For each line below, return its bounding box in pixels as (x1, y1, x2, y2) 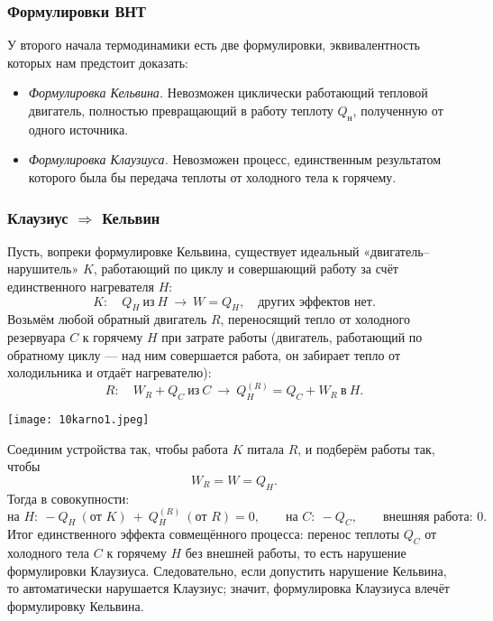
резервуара (7, 327, 66, 346)
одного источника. (28, 119, 129, 138)
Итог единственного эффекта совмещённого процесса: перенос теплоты (7, 524, 400, 543)
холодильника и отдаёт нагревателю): (7, 363, 212, 382)
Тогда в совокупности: (7, 488, 130, 507)
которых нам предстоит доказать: (7, 52, 188, 71)
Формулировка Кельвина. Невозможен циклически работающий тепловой (28, 83, 428, 102)
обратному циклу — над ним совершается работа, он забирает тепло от (7, 345, 401, 364)
